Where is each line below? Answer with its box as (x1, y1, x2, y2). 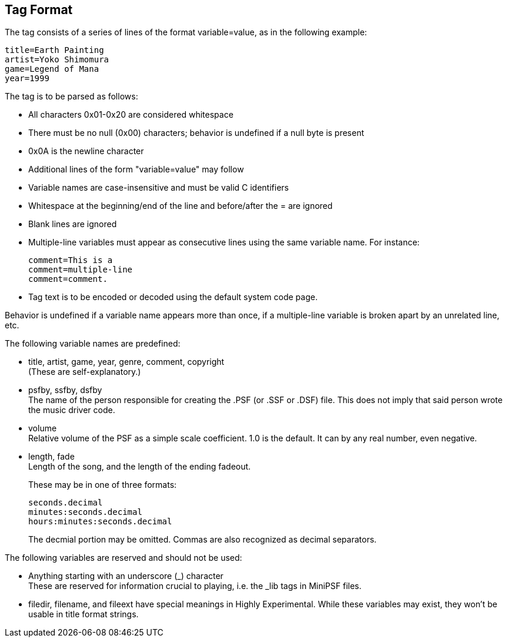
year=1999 (5, 74, 49, 84)
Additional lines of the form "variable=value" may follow (28, 164, 244, 175)
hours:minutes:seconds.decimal (28, 517, 172, 527)
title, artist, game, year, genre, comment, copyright (28, 357, 225, 367)
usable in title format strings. (28, 609, 139, 620)
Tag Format (5, 2, 73, 17)
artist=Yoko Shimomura (5, 55, 109, 65)
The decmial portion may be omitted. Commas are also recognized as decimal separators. (28, 534, 377, 545)
